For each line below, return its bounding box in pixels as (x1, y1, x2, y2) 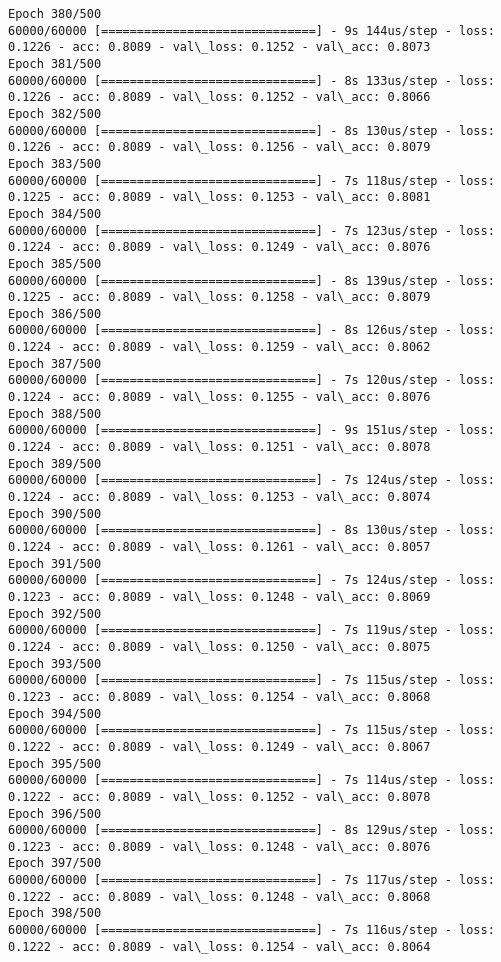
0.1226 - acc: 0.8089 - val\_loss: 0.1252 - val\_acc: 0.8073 (8, 40, 431, 55)
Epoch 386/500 (8, 306, 102, 321)
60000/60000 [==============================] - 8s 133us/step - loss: (8, 73, 495, 88)
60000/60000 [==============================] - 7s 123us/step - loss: (8, 223, 495, 238)
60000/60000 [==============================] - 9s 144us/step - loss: (8, 23, 495, 38)
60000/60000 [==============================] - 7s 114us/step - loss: (8, 773, 495, 788)
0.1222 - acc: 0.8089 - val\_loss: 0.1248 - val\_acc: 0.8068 (8, 889, 431, 904)
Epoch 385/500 (8, 256, 102, 271)
